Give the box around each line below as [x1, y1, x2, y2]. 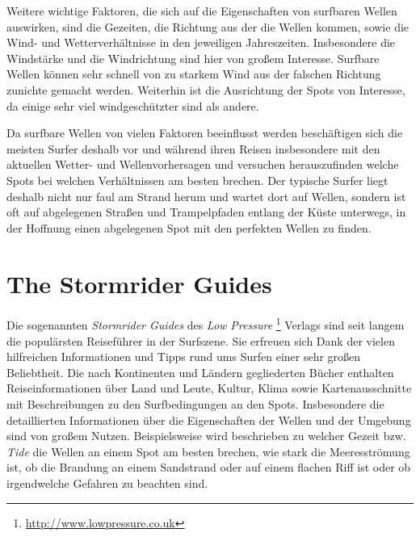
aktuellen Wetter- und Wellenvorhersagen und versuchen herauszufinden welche [6, 156, 399, 173]
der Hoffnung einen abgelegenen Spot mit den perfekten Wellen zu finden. [6, 219, 372, 236]
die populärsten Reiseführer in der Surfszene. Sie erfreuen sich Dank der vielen [6, 332, 395, 349]
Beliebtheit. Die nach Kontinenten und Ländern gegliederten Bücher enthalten [6, 363, 394, 380]
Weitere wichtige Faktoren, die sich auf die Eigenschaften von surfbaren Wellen [6, 2, 397, 19]
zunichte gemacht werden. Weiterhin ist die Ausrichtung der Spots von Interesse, [6, 81, 405, 98]
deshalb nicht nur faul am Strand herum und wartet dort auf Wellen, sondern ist [6, 187, 406, 204]
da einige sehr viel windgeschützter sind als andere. [6, 97, 259, 114]
